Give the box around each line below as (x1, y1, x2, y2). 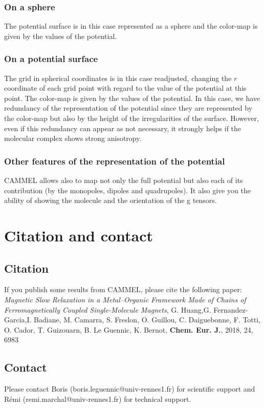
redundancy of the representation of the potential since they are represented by (4, 103, 253, 113)
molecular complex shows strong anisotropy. (4, 133, 142, 144)
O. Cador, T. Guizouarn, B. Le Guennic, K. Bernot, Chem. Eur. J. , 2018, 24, (4, 324, 253, 335)
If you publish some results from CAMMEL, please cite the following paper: (4, 284, 242, 295)
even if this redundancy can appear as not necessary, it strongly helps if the (4, 123, 241, 133)
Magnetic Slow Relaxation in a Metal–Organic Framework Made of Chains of (4, 294, 246, 304)
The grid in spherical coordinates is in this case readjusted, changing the (4, 72, 232, 83)
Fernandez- (213, 304, 248, 315)
